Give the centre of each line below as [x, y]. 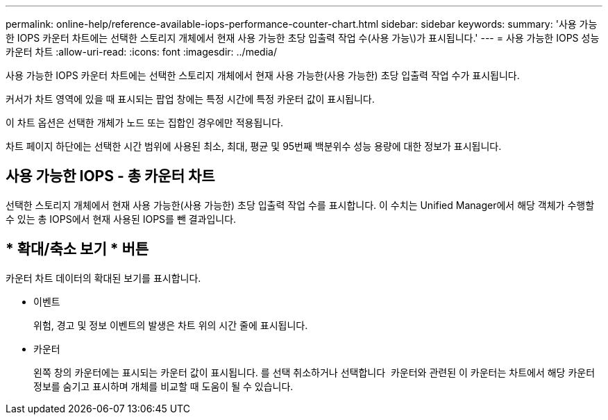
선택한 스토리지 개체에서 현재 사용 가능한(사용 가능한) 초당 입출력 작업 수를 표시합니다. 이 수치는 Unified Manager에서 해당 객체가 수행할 [300, 205]
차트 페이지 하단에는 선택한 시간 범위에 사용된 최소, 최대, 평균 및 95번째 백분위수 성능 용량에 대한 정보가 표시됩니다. [254, 146]
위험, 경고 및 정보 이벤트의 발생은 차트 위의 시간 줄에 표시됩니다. [171, 325]
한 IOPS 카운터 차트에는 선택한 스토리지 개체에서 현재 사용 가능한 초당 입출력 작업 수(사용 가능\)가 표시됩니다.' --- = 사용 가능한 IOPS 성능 [303, 38]
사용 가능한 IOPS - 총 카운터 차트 [110, 176]
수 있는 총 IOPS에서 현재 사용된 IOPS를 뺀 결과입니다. [121, 219]
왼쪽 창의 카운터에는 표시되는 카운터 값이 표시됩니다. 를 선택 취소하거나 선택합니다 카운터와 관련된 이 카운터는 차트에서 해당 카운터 [314, 372]
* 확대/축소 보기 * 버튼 [77, 249]
